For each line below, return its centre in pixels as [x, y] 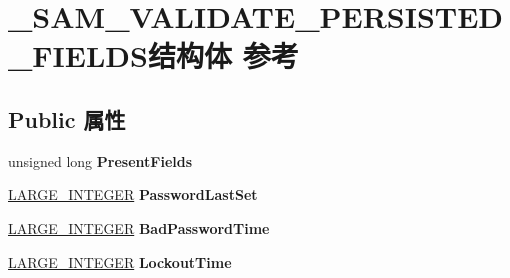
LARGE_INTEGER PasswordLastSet [133, 194]
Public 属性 [67, 118]
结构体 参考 [223, 55]
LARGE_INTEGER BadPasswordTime [139, 227]
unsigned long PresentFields [100, 160]
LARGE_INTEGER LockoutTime [120, 261]
